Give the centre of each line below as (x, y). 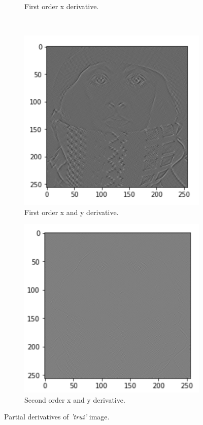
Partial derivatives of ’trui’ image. (57, 417)
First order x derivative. (62, 6)
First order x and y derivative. (72, 212)
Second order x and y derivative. (75, 399)
